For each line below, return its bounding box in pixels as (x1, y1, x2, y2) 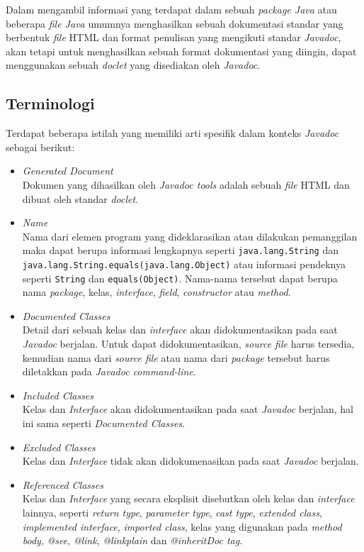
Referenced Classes (22, 477, 103, 492)
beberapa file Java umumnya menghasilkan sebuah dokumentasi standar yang (6, 16, 343, 31)
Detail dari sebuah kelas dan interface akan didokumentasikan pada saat (22, 322, 338, 337)
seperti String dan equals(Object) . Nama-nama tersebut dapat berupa (22, 270, 338, 285)
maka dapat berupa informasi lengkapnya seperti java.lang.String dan (22, 243, 339, 258)
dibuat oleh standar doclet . (22, 191, 139, 206)
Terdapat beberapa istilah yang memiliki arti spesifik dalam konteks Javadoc (6, 126, 339, 140)
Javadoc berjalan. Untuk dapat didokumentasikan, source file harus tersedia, (22, 336, 355, 351)
